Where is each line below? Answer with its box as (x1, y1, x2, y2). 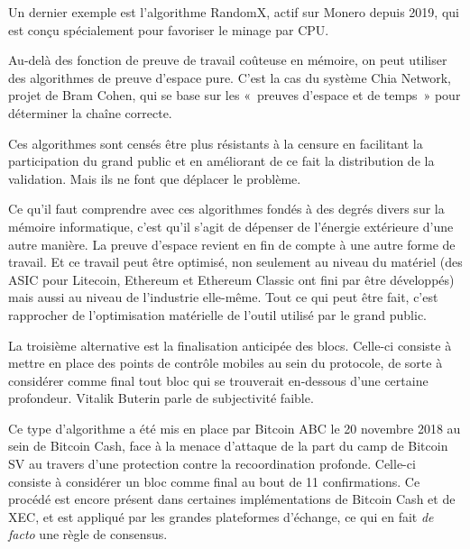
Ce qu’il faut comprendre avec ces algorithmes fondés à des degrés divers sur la (8, 199, 445, 218)
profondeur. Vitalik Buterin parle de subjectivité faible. (8, 389, 314, 407)
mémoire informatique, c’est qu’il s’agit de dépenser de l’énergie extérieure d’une (8, 216, 454, 235)
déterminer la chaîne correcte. (8, 103, 172, 122)
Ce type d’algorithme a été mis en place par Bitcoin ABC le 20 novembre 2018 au (8, 418, 461, 437)
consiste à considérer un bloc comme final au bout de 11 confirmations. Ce (8, 471, 420, 490)
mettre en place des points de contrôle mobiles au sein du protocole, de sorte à (8, 353, 443, 372)
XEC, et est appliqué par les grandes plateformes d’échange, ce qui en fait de (8, 507, 434, 526)
